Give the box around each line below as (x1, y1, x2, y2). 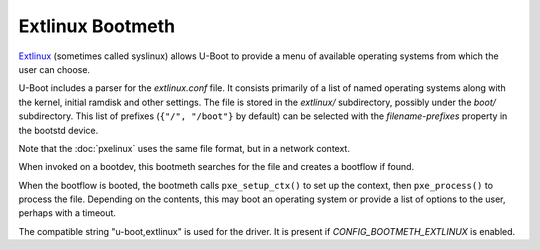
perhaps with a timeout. (18, 207, 117, 219)
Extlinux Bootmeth (18, 15, 175, 37)
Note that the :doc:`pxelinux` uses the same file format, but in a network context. (18, 142, 350, 154)
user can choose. (18, 63, 90, 75)
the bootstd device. (18, 124, 99, 136)
